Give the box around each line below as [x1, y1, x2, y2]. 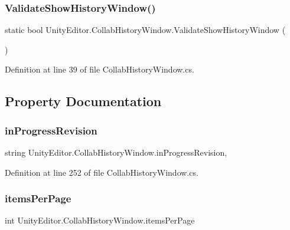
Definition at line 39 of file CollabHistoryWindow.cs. [5, 63, 194, 75]
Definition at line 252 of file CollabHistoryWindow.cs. [5, 166, 198, 178]
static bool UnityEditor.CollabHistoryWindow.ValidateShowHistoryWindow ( [5, 24, 286, 36]
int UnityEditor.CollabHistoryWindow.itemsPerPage [5, 214, 195, 226]
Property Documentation [5, 92, 162, 110]
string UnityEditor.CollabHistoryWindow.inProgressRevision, [5, 146, 227, 158]
